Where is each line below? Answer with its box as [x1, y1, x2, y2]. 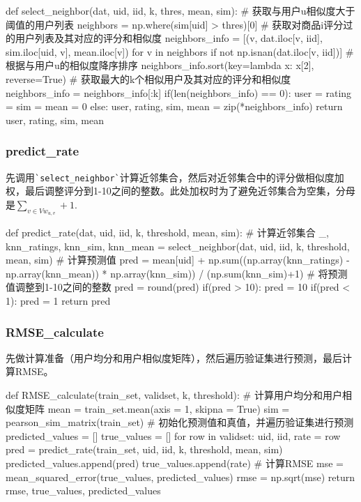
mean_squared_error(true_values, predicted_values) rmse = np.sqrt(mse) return [6, 469, 355, 484]
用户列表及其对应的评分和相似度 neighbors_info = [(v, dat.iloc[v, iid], [15, 31, 323, 45]
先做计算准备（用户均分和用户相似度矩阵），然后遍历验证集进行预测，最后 [6, 350, 342, 365]
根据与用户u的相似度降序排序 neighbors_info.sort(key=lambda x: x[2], [6, 58, 314, 73]
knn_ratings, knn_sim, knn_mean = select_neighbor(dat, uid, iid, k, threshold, [6, 238, 350, 253]
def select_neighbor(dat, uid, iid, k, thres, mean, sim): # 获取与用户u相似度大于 [6, 3, 355, 17]
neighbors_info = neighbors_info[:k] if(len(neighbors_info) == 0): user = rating [6, 85, 352, 100]
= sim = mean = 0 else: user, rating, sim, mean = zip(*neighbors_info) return [6, 99, 343, 114]
